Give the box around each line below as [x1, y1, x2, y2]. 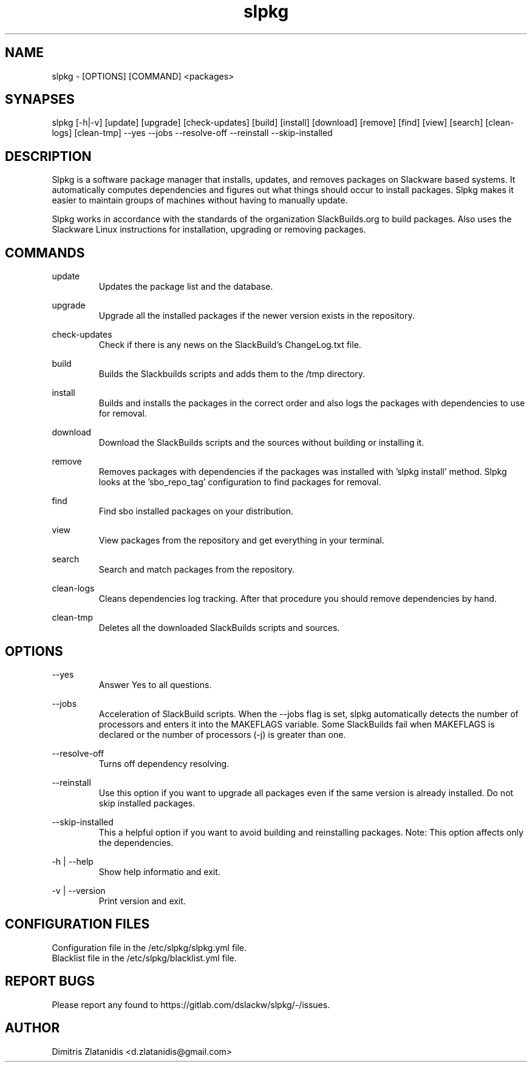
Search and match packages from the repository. [98, 564, 295, 575]
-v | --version [52, 885, 106, 896]
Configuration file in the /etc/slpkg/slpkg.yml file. [52, 942, 247, 953]
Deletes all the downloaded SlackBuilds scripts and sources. [98, 622, 340, 633]
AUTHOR [5, 1020, 60, 1036]
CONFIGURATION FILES [5, 916, 150, 932]
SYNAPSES [5, 92, 75, 107]
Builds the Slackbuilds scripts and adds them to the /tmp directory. [98, 369, 365, 380]
